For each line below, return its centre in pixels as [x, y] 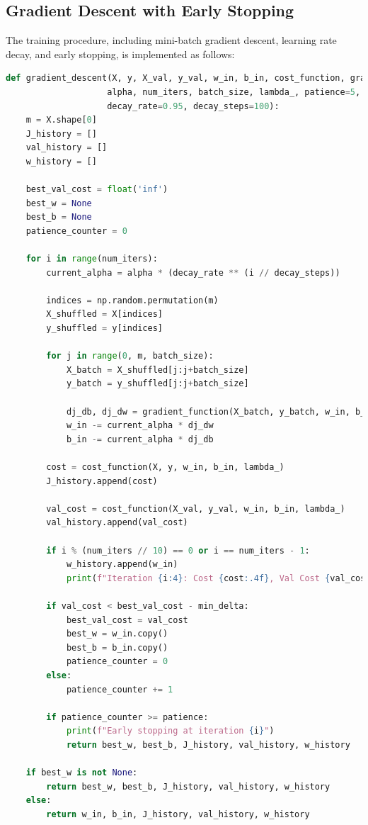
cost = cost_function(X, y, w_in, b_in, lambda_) [165, 467]
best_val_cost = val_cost [127, 620]
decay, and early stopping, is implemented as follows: [120, 54]
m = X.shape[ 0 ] [61, 120]
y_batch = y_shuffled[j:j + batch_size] [157, 384]
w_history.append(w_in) [122, 565]
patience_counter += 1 [120, 689]
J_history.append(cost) [102, 481]
